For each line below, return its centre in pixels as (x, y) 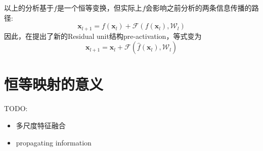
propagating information (54, 142)
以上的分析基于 (29, 8)
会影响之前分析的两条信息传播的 (199, 8)
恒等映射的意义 (54, 84)
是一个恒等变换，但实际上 (99, 8)
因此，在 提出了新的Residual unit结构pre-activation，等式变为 (103, 36)
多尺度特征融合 (41, 125)
